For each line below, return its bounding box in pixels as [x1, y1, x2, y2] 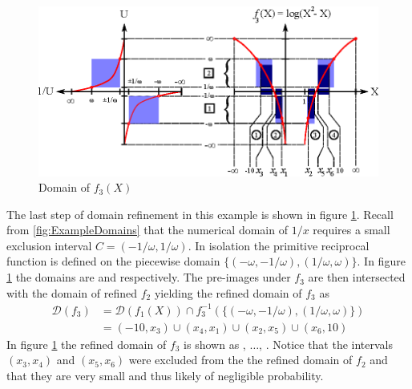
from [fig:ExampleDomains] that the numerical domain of [6, 221, 288, 238]
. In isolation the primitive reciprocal [188, 237, 370, 253]
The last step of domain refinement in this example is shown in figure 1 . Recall [6, 205, 394, 222]
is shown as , [184, 335, 246, 352]
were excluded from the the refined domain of [128, 351, 353, 368]
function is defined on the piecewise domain [6, 253, 220, 269]
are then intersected [308, 269, 406, 286]
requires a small [313, 221, 390, 238]
